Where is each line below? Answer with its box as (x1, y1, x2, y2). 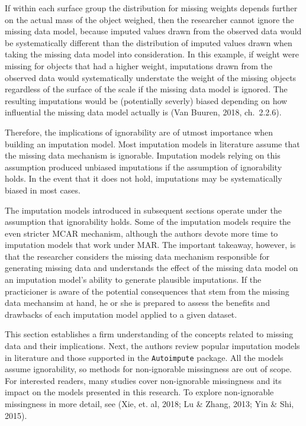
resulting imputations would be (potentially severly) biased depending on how (5, 94, 288, 106)
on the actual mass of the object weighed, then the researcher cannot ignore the (5, 13, 294, 25)
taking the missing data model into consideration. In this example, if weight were (5, 48, 299, 60)
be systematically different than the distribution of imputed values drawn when (5, 36, 292, 49)
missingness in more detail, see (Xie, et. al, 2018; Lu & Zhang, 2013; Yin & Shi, (5, 398, 294, 410)
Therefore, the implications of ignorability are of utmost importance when (5, 125, 273, 138)
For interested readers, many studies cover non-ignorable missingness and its (5, 374, 282, 386)
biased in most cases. (5, 183, 80, 196)
